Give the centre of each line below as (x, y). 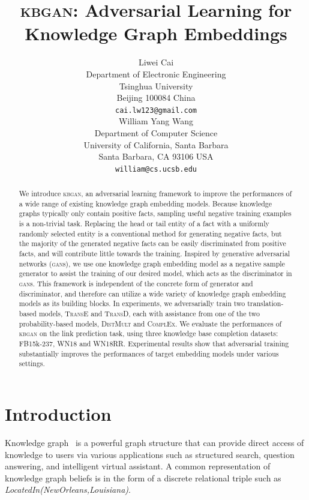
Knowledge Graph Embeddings (156, 33)
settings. (32, 363)
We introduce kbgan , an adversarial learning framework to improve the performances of (155, 194)
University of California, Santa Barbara (156, 144)
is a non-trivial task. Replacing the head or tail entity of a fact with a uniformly (144, 224)
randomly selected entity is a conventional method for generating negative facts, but (150, 233)
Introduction (58, 413)
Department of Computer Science (156, 132)
